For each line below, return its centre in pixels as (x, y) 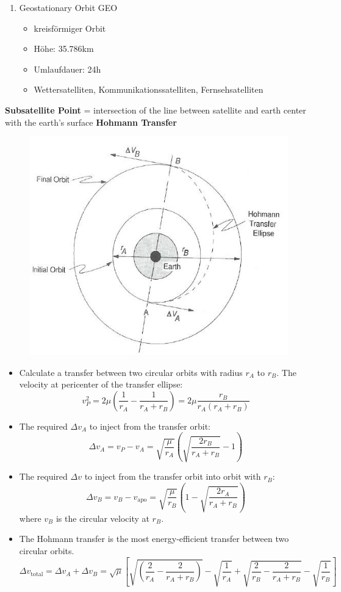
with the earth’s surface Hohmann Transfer (91, 122)
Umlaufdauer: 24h (67, 69)
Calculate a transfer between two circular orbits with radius (131, 372)
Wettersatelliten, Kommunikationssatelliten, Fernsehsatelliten (149, 89)
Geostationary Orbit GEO (68, 7)
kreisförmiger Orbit (70, 28)
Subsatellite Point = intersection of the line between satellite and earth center (156, 110)
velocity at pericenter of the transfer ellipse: (101, 384)
